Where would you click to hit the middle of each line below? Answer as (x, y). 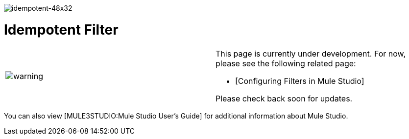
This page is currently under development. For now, (311, 53)
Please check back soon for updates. (284, 98)
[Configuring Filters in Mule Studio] (300, 81)
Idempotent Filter (61, 30)
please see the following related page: (286, 63)
